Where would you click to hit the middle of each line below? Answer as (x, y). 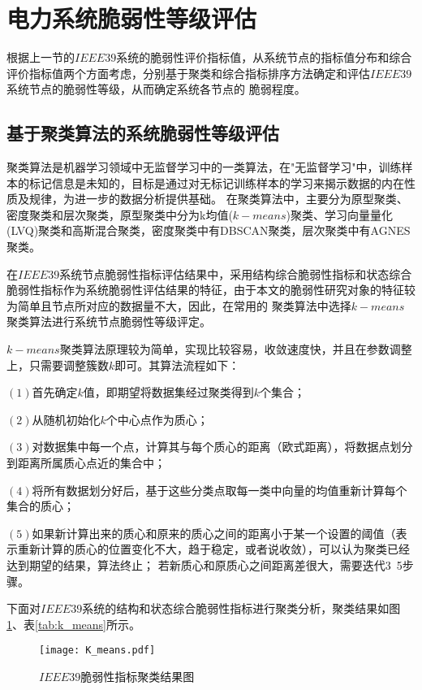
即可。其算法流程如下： (177, 365)
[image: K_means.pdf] (97, 651)
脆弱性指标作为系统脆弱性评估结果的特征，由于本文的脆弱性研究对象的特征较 (211, 290)
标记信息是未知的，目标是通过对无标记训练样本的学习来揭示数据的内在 (216, 182)
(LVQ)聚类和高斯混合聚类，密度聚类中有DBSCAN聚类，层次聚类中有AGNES (209, 230)
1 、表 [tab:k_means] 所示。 (73, 624)
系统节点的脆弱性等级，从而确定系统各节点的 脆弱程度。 (156, 89)
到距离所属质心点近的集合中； (86, 463)
